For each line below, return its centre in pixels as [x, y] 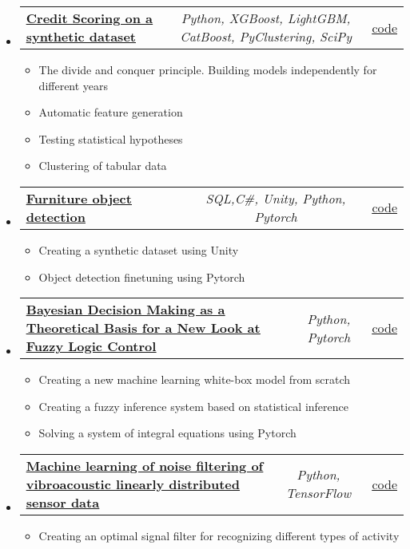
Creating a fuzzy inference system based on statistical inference [194, 406]
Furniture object [79, 198]
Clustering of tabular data [103, 166]
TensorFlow [318, 493]
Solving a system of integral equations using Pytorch [167, 433]
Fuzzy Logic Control [91, 346]
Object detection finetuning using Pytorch [142, 276]
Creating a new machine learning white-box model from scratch [195, 379]
